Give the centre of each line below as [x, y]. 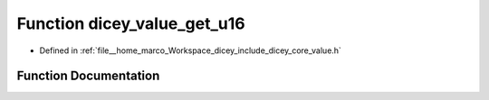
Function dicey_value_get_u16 [131, 23]
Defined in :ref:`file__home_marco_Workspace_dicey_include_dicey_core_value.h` [190, 50]
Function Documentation [88, 76]
